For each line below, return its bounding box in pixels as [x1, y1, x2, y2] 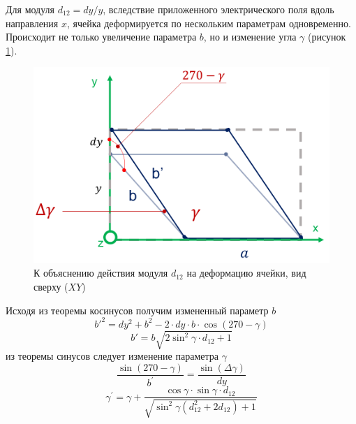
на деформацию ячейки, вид [186, 265, 306, 280]
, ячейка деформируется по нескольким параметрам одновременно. [66, 15, 351, 30]
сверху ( [34, 279, 68, 294]
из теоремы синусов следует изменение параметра [6, 349, 218, 363]
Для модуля [6, 2, 55, 16]
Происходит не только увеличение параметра [6, 29, 197, 44]
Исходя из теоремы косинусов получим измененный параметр [6, 302, 269, 317]
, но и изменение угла [203, 29, 297, 44]
